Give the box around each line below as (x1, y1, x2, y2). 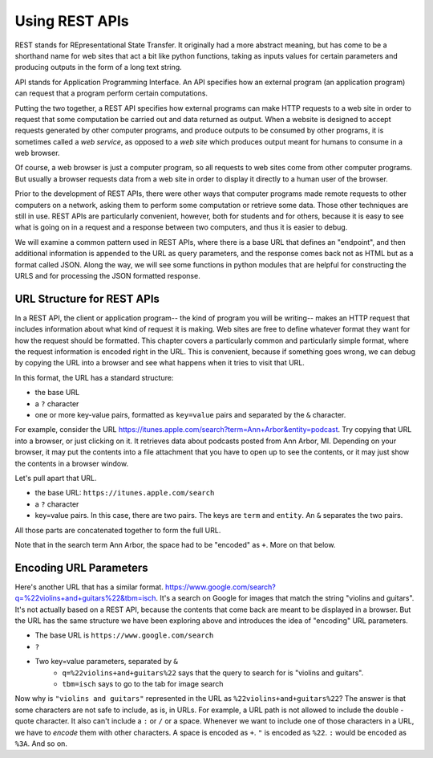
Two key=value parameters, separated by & (34, 657, 178, 666)
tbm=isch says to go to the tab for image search (62, 679, 224, 688)
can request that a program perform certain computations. (14, 88, 208, 98)
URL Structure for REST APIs (14, 291, 160, 305)
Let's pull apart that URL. (14, 473, 97, 483)
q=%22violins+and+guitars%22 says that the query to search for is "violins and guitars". (62, 667, 364, 678)
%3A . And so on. (14, 739, 68, 748)
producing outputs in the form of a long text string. (14, 63, 182, 72)
